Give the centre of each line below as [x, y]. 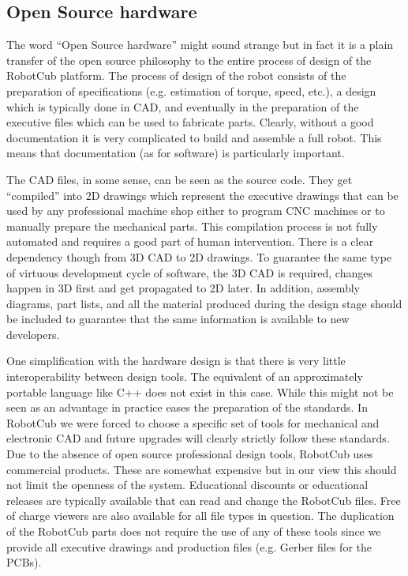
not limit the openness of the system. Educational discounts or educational [187, 485]
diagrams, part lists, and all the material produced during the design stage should [204, 303]
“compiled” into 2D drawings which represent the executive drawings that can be [202, 195]
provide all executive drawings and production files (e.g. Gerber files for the [189, 546]
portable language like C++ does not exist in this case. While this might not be [200, 392]
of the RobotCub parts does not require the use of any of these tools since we [194, 531]
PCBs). [24, 562]
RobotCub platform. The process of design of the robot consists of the [176, 75]
